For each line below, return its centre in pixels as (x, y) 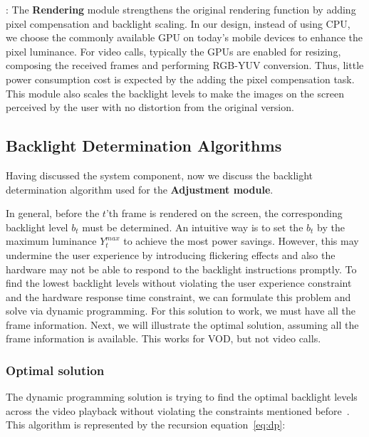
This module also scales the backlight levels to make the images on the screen (175, 93)
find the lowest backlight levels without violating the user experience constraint (179, 283)
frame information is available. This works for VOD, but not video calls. (163, 338)
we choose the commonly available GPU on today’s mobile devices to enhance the (184, 37)
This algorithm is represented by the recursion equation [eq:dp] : (146, 425)
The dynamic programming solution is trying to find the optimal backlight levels (182, 397)
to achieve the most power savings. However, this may (241, 241)
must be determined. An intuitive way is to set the (193, 227)
